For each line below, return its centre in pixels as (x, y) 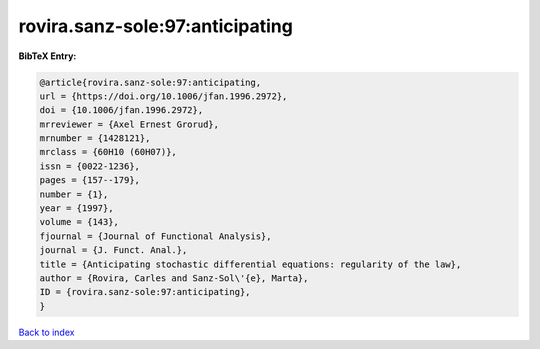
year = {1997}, (76, 208)
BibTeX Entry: (47, 56)
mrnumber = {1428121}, (95, 138)
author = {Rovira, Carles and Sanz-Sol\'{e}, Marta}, (174, 278)
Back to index (46, 332)
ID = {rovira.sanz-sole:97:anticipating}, (145, 292)
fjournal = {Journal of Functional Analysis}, (155, 236)
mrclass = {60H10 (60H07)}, (108, 152)
